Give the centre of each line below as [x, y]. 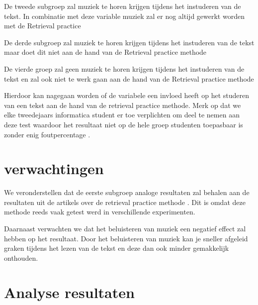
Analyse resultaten [69, 292]
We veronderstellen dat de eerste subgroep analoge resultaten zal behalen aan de [127, 192]
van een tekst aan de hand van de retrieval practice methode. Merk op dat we [123, 105]
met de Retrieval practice [43, 26]
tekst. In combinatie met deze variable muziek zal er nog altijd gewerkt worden [124, 16]
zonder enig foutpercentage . [47, 134]
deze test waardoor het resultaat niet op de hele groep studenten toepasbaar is [124, 124]
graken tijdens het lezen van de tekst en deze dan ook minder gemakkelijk [117, 248]
